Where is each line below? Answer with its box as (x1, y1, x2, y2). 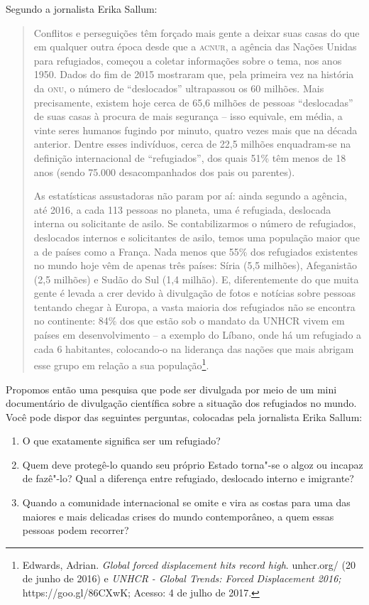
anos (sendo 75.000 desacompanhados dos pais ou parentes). (33, 164, 295, 179)
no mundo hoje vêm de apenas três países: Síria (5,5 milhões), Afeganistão (33, 258, 357, 273)
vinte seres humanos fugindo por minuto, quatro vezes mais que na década (33, 122, 358, 137)
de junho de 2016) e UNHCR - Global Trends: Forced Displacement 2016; (22, 571, 341, 586)
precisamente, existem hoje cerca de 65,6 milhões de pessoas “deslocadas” (33, 94, 353, 109)
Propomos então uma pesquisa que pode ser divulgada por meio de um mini (6, 381, 337, 396)
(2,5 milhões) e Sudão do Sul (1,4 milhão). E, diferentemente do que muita (33, 271, 359, 286)
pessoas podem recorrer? (22, 523, 129, 538)
